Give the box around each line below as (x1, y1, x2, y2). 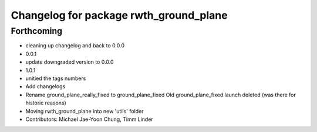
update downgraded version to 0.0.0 (25, 58, 114, 65)
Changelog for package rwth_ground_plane (11, 9, 228, 22)
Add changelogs (25, 83, 66, 90)
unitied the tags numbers (25, 75, 86, 82)
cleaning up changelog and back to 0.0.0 (25, 42, 125, 49)
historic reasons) (25, 99, 67, 106)
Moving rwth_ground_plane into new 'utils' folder (25, 107, 144, 114)
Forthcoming (11, 26, 63, 36)
